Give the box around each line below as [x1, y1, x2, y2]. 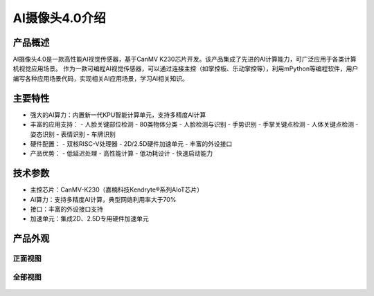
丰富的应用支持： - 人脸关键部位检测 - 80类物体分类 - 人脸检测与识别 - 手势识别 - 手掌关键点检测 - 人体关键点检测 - [30, 120, 359, 129]
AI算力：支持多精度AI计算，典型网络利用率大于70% [30, 195, 177, 203]
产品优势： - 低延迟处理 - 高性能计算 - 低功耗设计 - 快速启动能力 [30, 149, 213, 158]
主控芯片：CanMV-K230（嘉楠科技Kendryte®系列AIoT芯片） [30, 185, 204, 194]
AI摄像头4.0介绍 [12, 10, 107, 26]
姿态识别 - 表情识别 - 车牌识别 [30, 130, 116, 138]
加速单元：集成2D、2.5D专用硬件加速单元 [30, 214, 149, 223]
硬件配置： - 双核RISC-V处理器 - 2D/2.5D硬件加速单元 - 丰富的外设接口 [30, 139, 233, 148]
